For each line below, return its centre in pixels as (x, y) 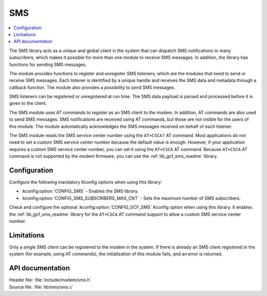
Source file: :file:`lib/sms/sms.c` (41, 287)
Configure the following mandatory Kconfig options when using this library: (86, 182)
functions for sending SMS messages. (48, 64)
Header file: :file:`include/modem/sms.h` (50, 280)
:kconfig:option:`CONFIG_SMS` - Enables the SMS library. (80, 191)
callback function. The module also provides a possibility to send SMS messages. (92, 87)
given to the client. (28, 103)
